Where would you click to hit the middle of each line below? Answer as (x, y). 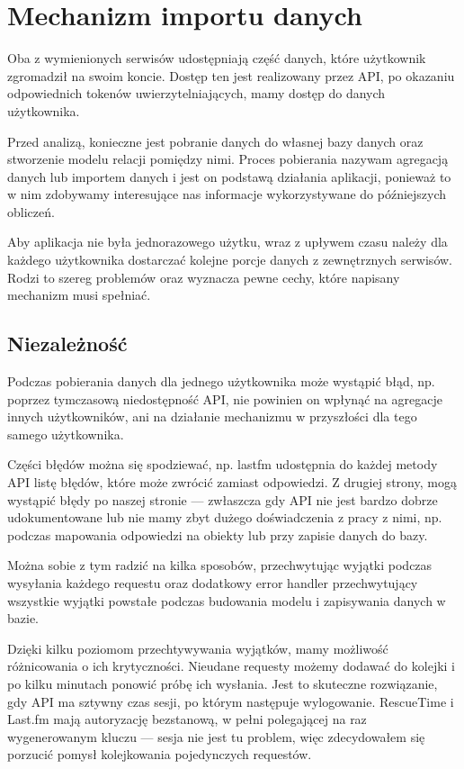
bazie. (23, 618)
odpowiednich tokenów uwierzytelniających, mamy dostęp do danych (196, 93)
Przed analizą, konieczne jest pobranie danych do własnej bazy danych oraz (215, 141)
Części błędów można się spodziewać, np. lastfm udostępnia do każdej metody (223, 464)
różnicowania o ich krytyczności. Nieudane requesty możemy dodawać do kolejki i (232, 666)
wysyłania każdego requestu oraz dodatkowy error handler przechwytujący (213, 582)
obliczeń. (31, 211)
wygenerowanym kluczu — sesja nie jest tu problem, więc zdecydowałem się (216, 736)
